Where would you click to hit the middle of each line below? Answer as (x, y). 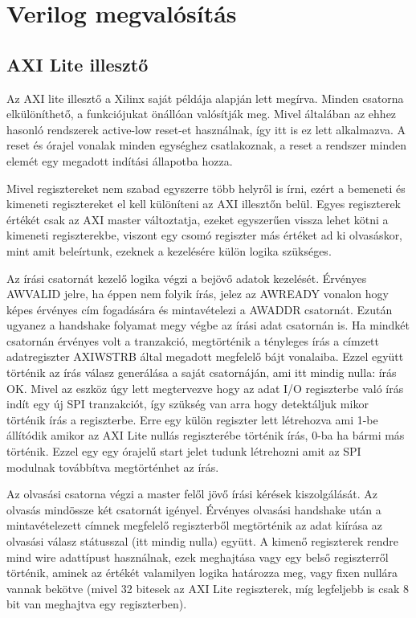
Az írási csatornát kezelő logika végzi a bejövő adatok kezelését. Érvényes (187, 278)
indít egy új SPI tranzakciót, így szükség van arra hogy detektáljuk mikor (188, 404)
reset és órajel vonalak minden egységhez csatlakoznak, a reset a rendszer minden (206, 145)
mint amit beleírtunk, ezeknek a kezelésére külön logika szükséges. (169, 250)
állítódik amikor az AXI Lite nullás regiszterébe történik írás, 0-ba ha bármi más (206, 435)
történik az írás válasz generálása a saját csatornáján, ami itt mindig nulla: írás (202, 372)
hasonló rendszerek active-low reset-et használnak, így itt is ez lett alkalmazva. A (206, 129)
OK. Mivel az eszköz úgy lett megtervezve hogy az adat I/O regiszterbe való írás (205, 388)
